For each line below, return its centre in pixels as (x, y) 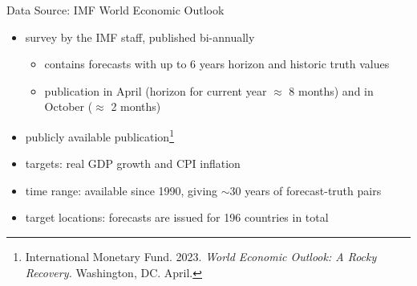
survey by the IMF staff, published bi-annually (140, 37)
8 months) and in (331, 90)
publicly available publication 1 (99, 135)
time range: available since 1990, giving (121, 190)
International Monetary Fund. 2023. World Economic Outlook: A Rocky (201, 256)
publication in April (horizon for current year (156, 90)
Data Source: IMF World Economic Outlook (115, 10)
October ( (69, 106)
